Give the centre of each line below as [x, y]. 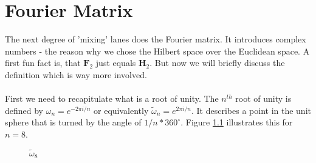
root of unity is [263, 98]
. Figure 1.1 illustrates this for [237, 122]
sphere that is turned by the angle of [73, 122]
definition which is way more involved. [76, 74]
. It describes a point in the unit [251, 110]
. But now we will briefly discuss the [217, 63]
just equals [116, 63]
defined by [24, 110]
